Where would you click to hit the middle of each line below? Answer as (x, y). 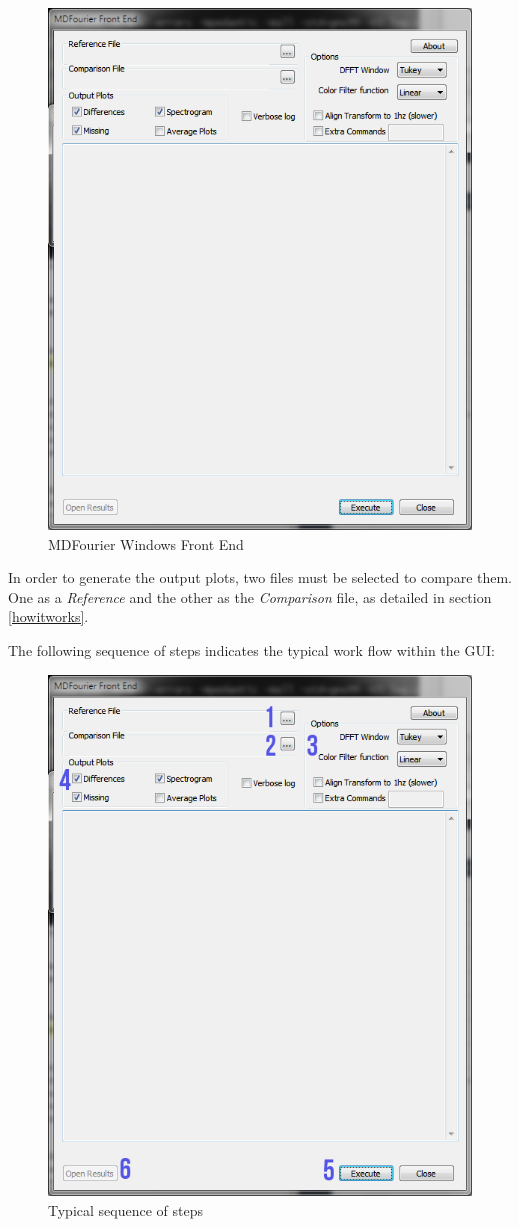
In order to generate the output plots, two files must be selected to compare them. (260, 577)
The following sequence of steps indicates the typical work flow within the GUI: (251, 649)
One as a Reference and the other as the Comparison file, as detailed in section (250, 596)
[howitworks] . (48, 616)
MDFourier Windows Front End (146, 543)
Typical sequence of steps (125, 1210)
